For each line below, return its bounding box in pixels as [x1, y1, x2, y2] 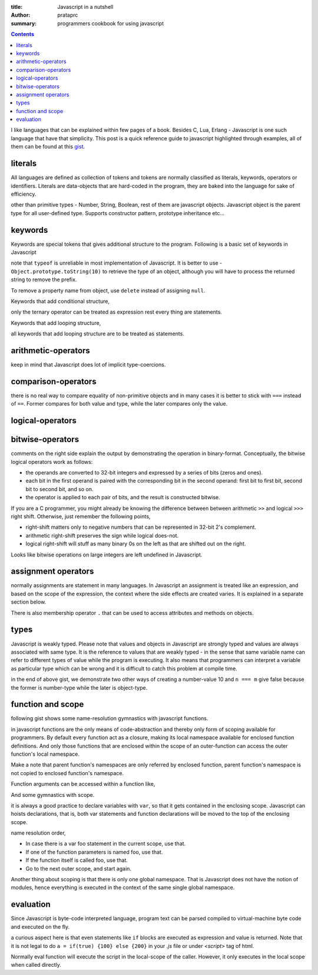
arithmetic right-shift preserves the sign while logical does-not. [25, 532, 179, 539]
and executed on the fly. [11, 923, 70, 930]
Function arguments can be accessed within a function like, [11, 780, 155, 788]
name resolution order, [11, 829, 66, 836]
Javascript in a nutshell [57, 4, 114, 10]
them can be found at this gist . [11, 143, 85, 150]
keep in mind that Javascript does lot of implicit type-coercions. [11, 361, 166, 368]
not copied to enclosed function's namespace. [11, 769, 124, 776]
